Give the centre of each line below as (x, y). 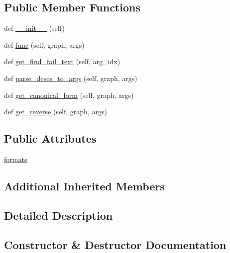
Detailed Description (58, 215)
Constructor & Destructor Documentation (115, 244)
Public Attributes (50, 138)
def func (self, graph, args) (44, 44)
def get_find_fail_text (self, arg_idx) (62, 61)
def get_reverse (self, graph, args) (56, 112)
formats (16, 159)
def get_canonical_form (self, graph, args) (69, 95)
